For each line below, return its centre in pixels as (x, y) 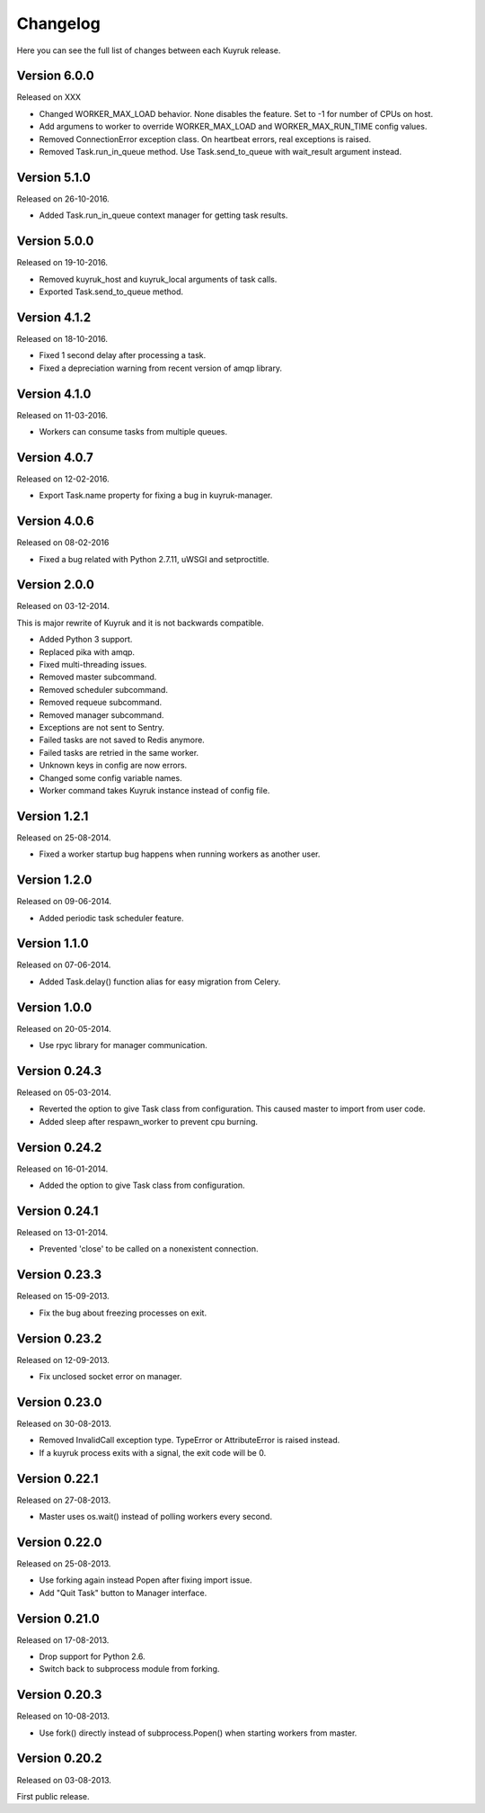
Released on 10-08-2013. (63, 1716)
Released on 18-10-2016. (62, 338)
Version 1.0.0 (54, 1007)
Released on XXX (48, 97)
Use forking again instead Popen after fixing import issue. (145, 1580)
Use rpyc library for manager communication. (123, 1046)
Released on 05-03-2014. (64, 1092)
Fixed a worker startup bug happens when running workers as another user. (180, 854)
